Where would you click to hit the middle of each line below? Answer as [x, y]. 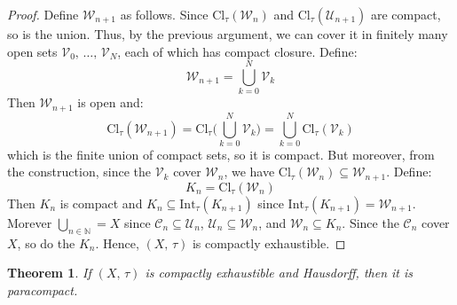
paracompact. [43, 289]
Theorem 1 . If [49, 273]
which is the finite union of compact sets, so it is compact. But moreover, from [221, 154]
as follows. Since [164, 14]
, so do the [46, 242]
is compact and [101, 203]
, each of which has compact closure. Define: [237, 51]
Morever [30, 222]
